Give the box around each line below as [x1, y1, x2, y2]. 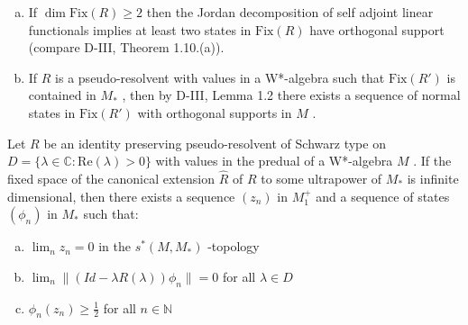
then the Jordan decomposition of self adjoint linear [146, 3, 434, 21]
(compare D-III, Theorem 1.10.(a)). [28, 38, 225, 57]
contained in [28, 86, 96, 104]
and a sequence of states [316, 186, 450, 205]
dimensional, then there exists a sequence [7, 186, 235, 205]
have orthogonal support [309, 20, 445, 39]
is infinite [407, 168, 459, 187]
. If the [413, 151, 452, 170]
